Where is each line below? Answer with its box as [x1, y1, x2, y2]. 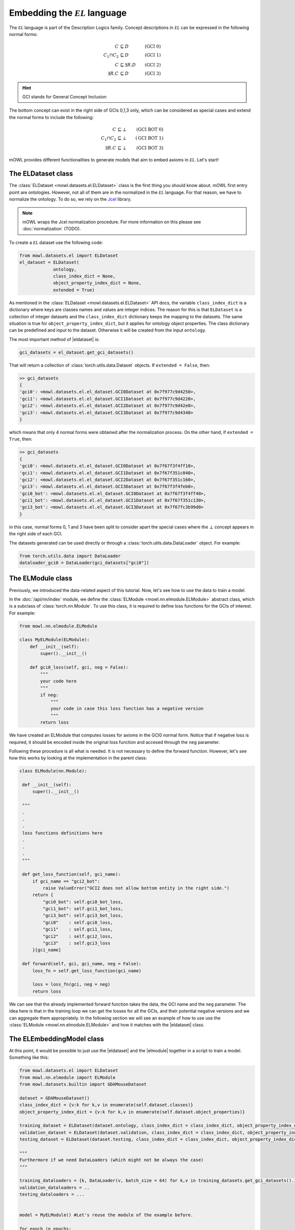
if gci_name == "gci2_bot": [32, 878, 100, 884]
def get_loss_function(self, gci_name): [22, 871, 121, 877]
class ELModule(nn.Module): [19, 768, 87, 774]
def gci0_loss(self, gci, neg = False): [29, 665, 129, 670]
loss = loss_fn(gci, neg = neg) [32, 982, 111, 987]
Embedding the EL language [9, 7, 127, 18]
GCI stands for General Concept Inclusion [22, 94, 107, 100]
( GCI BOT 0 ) [136, 127, 164, 132]
